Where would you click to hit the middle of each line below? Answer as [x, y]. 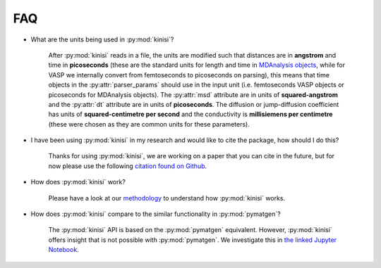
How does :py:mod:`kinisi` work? [78, 182]
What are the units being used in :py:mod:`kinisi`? [102, 39]
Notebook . [64, 250]
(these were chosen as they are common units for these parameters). [149, 124]
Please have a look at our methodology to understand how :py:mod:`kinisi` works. [167, 198]
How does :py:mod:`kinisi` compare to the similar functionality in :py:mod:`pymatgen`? [156, 214]
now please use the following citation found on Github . [128, 166]
